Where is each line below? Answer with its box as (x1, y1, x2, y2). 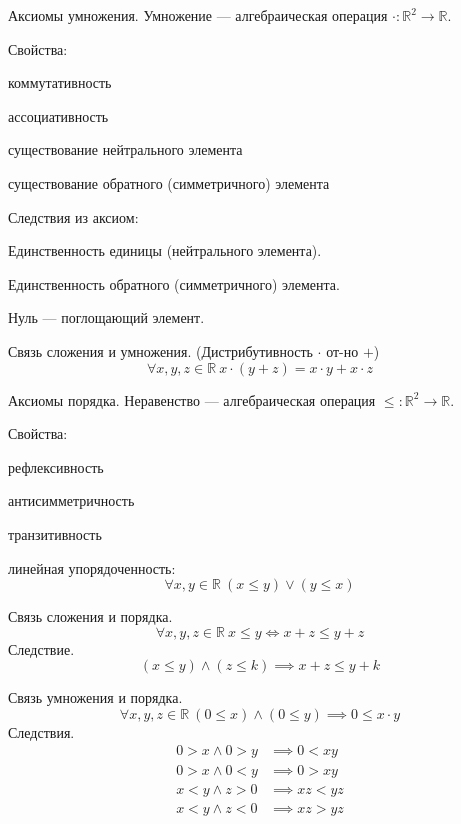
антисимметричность (8, 490, 135, 511)
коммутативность (8, 72, 112, 93)
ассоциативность (8, 105, 109, 126)
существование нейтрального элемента (8, 139, 243, 160)
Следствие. (8, 638, 75, 659)
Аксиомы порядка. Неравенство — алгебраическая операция (8, 389, 376, 410)
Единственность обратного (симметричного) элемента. (8, 273, 340, 294)
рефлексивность (8, 456, 104, 477)
